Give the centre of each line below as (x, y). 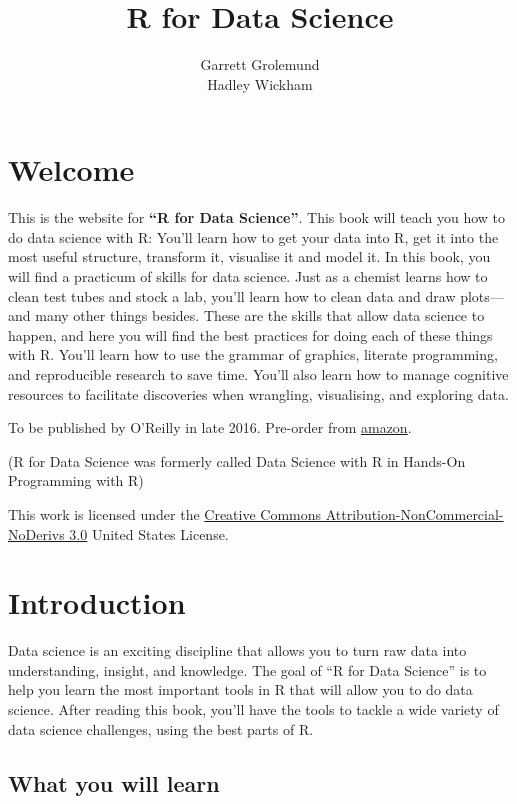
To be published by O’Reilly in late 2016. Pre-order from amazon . (210, 427)
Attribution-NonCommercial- (414, 513)
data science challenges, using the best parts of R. (161, 728)
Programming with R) (76, 480)
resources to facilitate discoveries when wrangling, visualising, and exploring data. (258, 393)
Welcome (71, 169)
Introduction (97, 602)
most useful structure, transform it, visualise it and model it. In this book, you (249, 256)
